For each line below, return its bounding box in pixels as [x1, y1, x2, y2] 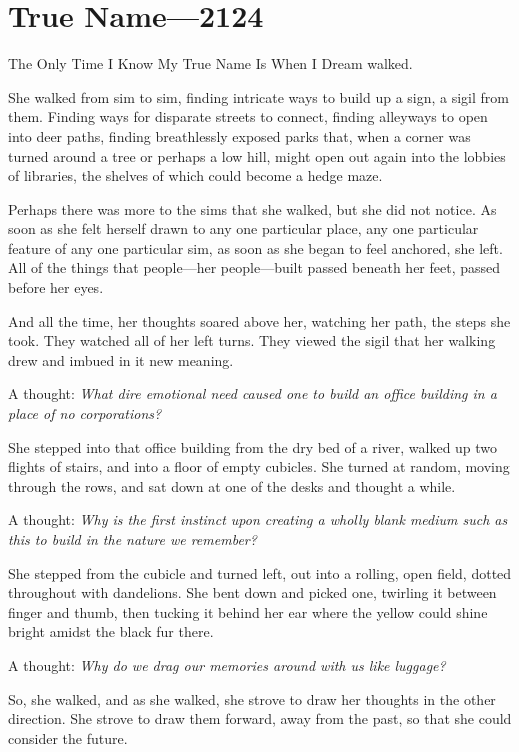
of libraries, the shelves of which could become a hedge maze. [8, 165, 383, 186]
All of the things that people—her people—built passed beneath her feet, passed [8, 257, 501, 278]
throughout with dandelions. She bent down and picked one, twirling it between [8, 582, 497, 603]
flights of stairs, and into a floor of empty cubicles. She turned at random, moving [8, 456, 510, 477]
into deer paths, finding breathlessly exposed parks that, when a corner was [8, 125, 471, 146]
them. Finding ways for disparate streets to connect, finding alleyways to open [8, 106, 488, 127]
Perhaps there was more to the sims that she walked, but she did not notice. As [8, 198, 497, 219]
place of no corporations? [8, 403, 162, 424]
